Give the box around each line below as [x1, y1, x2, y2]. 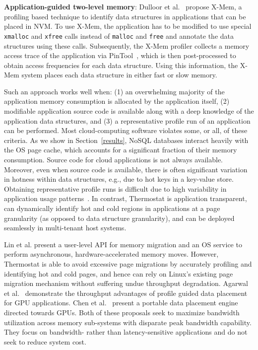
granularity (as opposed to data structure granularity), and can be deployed [4, 212, 235, 223]
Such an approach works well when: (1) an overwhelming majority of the [4, 86, 225, 96]
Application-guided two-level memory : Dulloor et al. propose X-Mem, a [4, 1, 242, 11]
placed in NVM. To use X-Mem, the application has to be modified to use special [4, 21, 252, 31]
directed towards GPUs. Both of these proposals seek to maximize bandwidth [4, 307, 240, 317]
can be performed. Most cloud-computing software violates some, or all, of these [4, 125, 248, 136]
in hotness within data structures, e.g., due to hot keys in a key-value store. [4, 174, 234, 184]
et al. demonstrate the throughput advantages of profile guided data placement [4, 287, 248, 298]
